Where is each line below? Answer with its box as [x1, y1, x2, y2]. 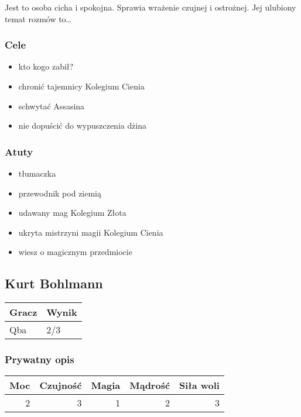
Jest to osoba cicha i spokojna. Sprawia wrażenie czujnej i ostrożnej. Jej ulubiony [5, 1, 296, 13]
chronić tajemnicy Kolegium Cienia [18, 80, 145, 92]
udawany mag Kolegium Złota [18, 206, 126, 219]
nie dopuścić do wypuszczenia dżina [18, 119, 147, 132]
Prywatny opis [5, 352, 74, 367]
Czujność [39, 378, 82, 392]
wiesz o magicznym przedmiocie [18, 246, 132, 258]
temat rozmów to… [5, 12, 72, 25]
